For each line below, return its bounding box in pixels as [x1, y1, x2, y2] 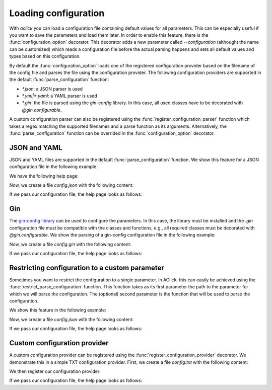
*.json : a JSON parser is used [22, 86, 83, 92]
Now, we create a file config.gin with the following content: [9, 241, 131, 247]
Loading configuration [9, 8, 105, 19]
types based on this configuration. [9, 53, 81, 59]
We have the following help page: [9, 173, 79, 179]
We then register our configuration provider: [9, 368, 101, 374]
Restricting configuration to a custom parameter [9, 263, 165, 272]
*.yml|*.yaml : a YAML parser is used [22, 93, 98, 99]
